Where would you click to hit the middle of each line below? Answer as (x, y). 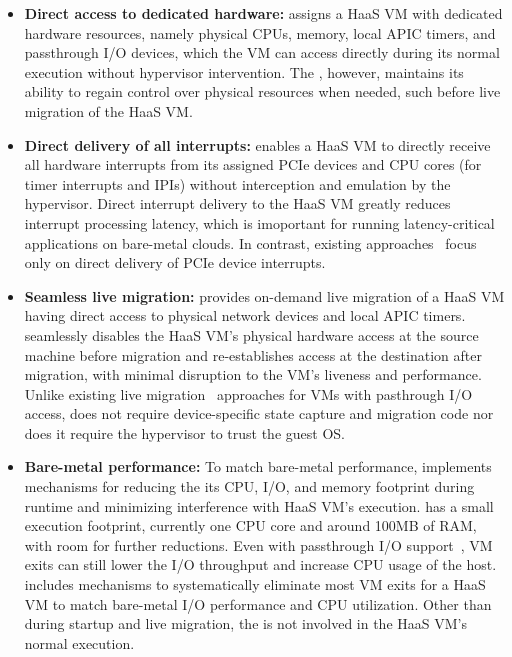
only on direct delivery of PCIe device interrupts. (175, 262)
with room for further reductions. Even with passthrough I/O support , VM (258, 544)
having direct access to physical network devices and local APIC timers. (245, 315)
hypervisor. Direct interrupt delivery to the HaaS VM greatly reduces (237, 203)
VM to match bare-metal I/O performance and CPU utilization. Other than (258, 603)
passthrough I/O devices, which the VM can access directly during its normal (262, 52)
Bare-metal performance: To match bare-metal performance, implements (258, 466)
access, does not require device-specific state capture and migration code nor (259, 413)
